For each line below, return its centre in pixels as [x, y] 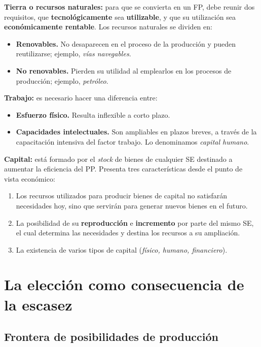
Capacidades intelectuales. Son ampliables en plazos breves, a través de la [136, 132]
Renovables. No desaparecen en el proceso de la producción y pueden [126, 43]
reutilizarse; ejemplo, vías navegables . [73, 54]
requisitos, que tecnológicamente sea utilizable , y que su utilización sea [120, 16]
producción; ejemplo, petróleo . [62, 80]
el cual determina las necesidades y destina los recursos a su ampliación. [128, 233]
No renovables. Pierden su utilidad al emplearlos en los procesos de [124, 70]
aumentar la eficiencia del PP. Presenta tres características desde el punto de [123, 169]
